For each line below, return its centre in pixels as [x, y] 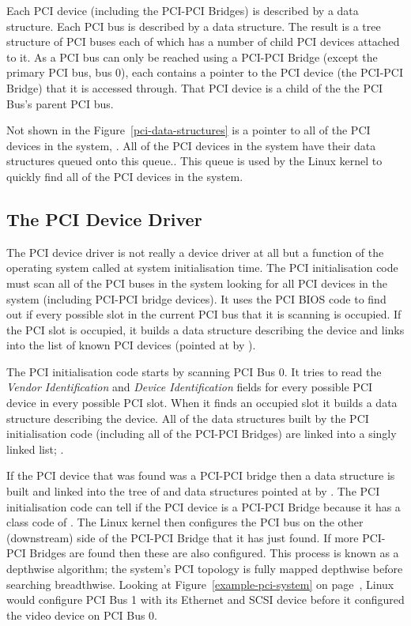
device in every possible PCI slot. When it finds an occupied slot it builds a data [202, 403]
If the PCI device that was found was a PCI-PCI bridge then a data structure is [201, 475]
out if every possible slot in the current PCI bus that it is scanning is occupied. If [204, 314]
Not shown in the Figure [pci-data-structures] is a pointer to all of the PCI [189, 130]
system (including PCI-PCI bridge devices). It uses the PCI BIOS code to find [196, 298]
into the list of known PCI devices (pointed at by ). [131, 345]
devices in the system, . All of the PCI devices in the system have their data [191, 145]
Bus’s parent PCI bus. [60, 103]
